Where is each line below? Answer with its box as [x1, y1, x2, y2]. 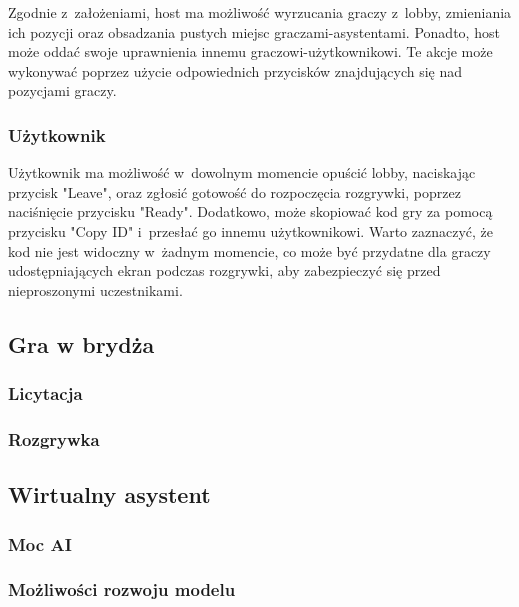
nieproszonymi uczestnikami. [8, 279, 183, 300]
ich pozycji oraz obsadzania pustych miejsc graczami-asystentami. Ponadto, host [8, 21, 500, 42]
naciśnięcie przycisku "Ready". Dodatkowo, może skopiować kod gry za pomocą [8, 201, 493, 222]
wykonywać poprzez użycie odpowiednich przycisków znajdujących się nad [8, 60, 463, 81]
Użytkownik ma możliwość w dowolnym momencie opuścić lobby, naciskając [8, 162, 476, 183]
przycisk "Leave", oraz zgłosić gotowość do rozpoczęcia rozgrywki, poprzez [8, 181, 461, 202]
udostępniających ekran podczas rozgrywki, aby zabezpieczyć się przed [8, 260, 441, 281]
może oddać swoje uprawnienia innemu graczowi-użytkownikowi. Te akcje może [8, 41, 493, 62]
